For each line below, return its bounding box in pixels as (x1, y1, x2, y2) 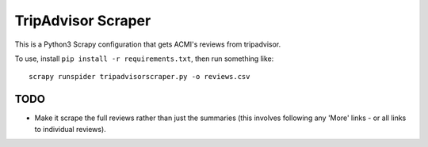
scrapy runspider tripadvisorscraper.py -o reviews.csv (29, 72, 250, 81)
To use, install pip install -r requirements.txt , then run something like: (14, 54, 274, 63)
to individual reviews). (34, 124, 106, 134)
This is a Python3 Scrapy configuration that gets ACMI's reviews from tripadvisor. (14, 40, 281, 49)
